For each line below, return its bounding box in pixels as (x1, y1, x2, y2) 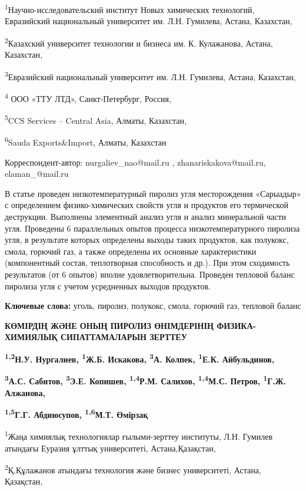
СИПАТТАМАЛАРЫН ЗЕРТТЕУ (60, 331, 187, 343)
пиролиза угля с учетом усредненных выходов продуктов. (5, 279, 211, 292)
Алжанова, (5, 386, 45, 398)
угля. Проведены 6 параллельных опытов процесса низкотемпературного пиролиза (5, 222, 300, 234)
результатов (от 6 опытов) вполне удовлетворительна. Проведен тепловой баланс (5, 268, 295, 281)
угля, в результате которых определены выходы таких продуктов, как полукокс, (5, 233, 289, 246)
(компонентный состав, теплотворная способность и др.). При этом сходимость (5, 256, 290, 269)
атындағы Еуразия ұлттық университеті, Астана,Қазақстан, (5, 441, 216, 454)
